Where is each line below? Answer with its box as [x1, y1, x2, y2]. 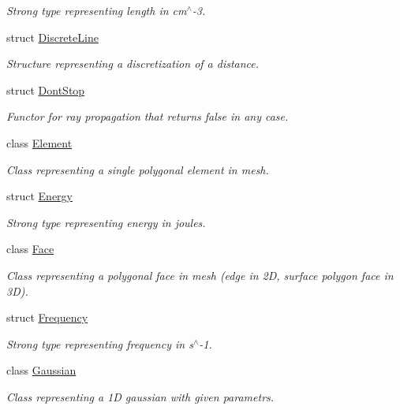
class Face [6, 240, 54, 257]
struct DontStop [6, 81, 85, 98]
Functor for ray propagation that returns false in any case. [6, 108, 289, 125]
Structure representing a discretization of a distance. [6, 55, 260, 72]
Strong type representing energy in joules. [6, 214, 206, 230]
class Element [6, 134, 73, 151]
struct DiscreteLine [6, 28, 99, 45]
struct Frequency [6, 309, 88, 326]
